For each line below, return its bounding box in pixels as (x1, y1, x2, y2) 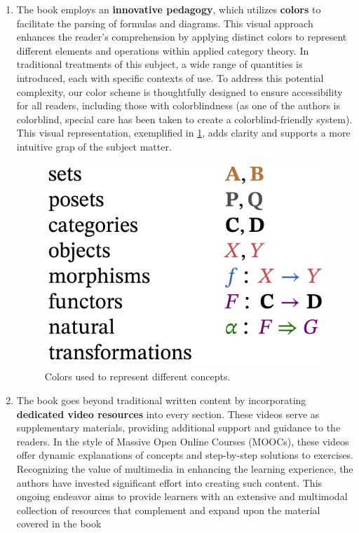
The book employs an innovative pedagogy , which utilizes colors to (16, 2, 321, 16)
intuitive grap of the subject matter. (16, 139, 172, 153)
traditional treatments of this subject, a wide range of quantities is (16, 57, 303, 71)
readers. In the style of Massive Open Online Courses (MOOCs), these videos (16, 434, 349, 448)
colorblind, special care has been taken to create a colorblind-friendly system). (16, 111, 353, 126)
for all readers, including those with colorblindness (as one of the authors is (16, 98, 340, 113)
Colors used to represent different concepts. (44, 369, 231, 384)
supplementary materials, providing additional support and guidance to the (16, 420, 341, 435)
